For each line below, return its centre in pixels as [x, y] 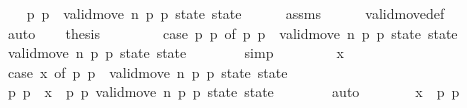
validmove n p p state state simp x [175, 52]
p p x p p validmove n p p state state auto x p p [233, 91]
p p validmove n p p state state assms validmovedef [235, 13]
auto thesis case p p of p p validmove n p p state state [232, 32]
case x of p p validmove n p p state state [147, 71]
